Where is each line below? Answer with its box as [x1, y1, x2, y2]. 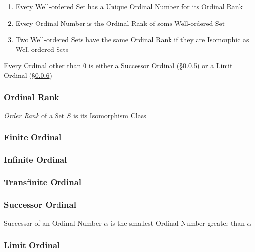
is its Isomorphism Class [73, 110, 146, 120]
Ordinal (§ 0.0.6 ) [4, 70, 52, 80]
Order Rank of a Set [4, 110, 65, 120]
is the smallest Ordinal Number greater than [110, 218, 245, 228]
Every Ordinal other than [4, 60, 81, 71]
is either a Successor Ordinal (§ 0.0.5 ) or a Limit [88, 60, 233, 71]
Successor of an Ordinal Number [4, 218, 102, 228]
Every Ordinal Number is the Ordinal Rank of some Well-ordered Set [15, 18, 225, 28]
